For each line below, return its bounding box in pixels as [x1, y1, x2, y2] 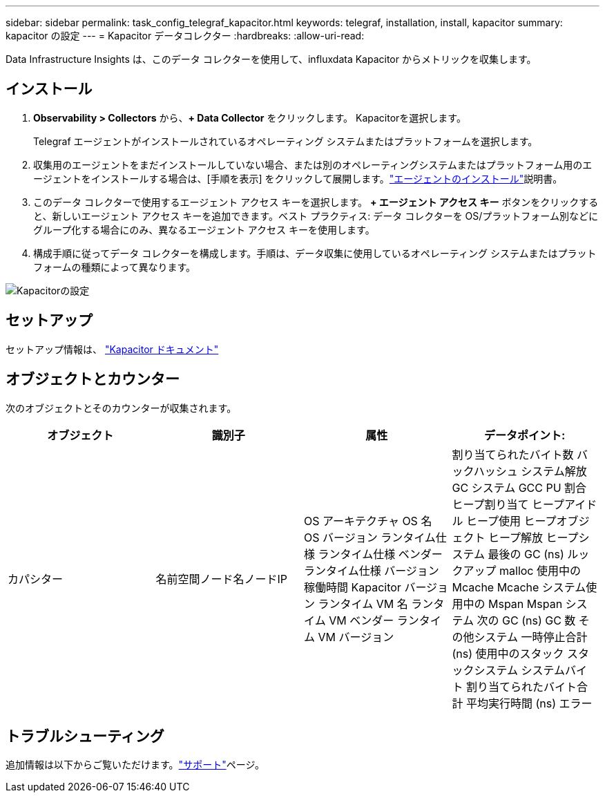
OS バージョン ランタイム [304, 530, 436, 544]
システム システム [474, 663, 566, 677]
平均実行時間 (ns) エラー [466, 696, 593, 710]
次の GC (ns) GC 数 [477, 613, 576, 627]
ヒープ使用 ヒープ [466, 513, 557, 528]
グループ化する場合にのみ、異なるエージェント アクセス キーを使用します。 [33, 223, 375, 236]
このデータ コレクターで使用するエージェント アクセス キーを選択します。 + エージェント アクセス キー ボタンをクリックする [33, 196, 599, 208]
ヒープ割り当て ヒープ [452, 497, 565, 511]
